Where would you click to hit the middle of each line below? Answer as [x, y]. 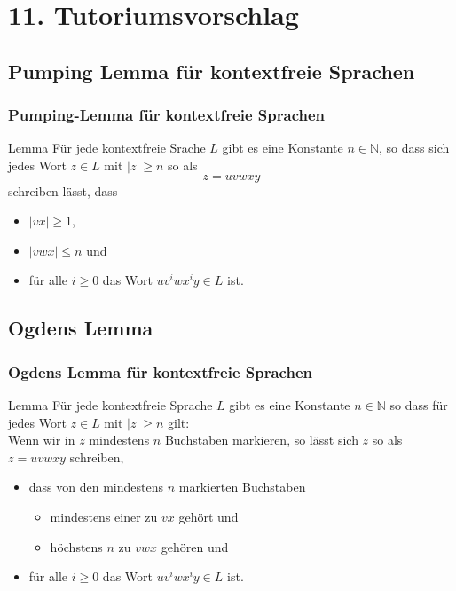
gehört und [208, 516]
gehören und [195, 546]
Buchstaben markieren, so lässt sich [261, 440]
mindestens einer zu [104, 516]
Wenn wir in [42, 440]
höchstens [76, 546]
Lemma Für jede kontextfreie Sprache [110, 404]
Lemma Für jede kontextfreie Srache [107, 148]
